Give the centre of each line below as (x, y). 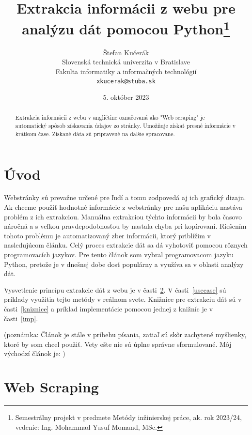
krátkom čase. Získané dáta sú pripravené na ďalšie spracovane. (95, 133)
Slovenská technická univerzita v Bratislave (126, 62)
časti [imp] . (21, 318)
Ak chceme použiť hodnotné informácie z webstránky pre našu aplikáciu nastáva (123, 207)
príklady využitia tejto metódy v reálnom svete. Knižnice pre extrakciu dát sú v (123, 299)
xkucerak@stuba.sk (126, 82)
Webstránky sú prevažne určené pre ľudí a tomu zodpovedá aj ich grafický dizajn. (125, 197)
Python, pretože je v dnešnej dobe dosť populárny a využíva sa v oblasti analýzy (124, 264)
